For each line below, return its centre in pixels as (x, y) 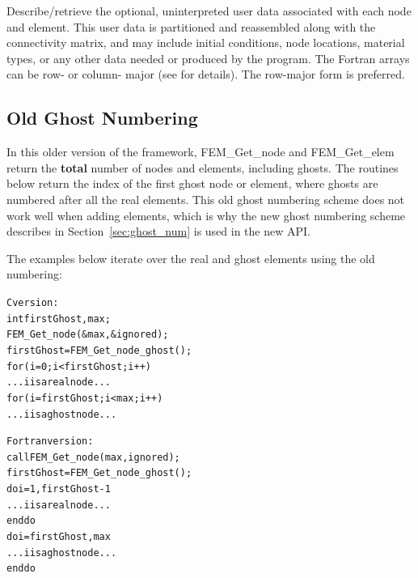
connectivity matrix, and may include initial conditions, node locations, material (206, 42)
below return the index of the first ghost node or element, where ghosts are (192, 183)
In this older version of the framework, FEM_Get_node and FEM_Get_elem (201, 152)
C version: (33, 302)
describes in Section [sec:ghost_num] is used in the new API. (158, 231)
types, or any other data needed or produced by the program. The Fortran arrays (208, 58)
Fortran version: (50, 442)
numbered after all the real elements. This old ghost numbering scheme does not (206, 199)
